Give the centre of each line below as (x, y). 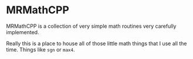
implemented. (23, 32)
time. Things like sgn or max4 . (40, 49)
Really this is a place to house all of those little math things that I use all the (97, 43)
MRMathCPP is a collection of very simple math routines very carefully (91, 26)
